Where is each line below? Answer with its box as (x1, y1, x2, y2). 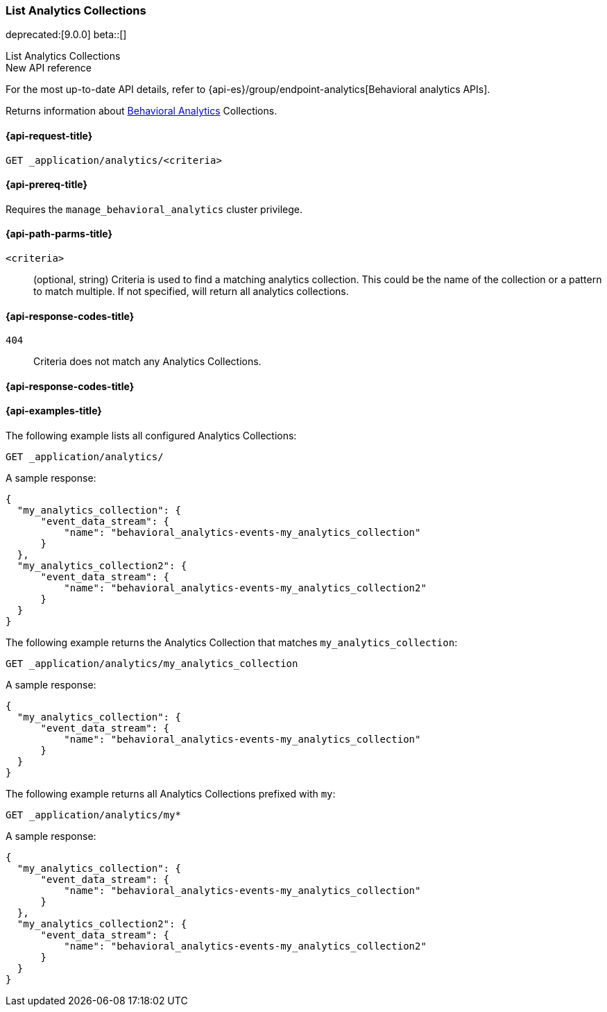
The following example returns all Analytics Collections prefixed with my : (6, 788, 336, 800)
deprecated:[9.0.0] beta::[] (6, 28, 127, 41)
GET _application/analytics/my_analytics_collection (6, 658, 298, 670)
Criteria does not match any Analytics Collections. (33, 355, 262, 368)
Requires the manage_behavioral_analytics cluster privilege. (6, 203, 303, 215)
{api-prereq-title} (6, 178, 88, 191)
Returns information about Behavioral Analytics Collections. (6, 105, 277, 117)
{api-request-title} (6, 129, 93, 142)
